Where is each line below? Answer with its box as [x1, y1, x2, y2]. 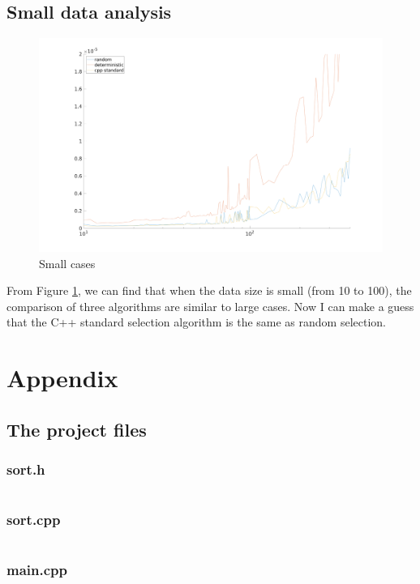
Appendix [6, 361, 118, 394]
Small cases [39, 254, 96, 271]
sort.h [6, 459, 45, 479]
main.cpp [6, 560, 67, 580]
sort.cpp [6, 509, 61, 530]
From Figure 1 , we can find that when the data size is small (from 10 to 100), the [6, 282, 412, 299]
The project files [6, 416, 147, 441]
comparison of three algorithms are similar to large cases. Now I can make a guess [6, 297, 414, 314]
